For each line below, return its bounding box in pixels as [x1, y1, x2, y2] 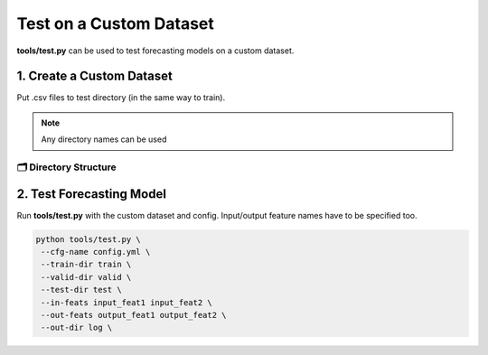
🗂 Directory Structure [16, 161, 117, 173]
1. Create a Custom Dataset [16, 69, 174, 84]
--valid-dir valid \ [41, 272, 132, 282]
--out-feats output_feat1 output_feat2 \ [41, 310, 227, 321]
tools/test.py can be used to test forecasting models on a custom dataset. [16, 45, 295, 56]
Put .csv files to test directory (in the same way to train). [16, 92, 226, 103]
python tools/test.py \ [35, 234, 142, 244]
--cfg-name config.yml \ [41, 247, 151, 257]
